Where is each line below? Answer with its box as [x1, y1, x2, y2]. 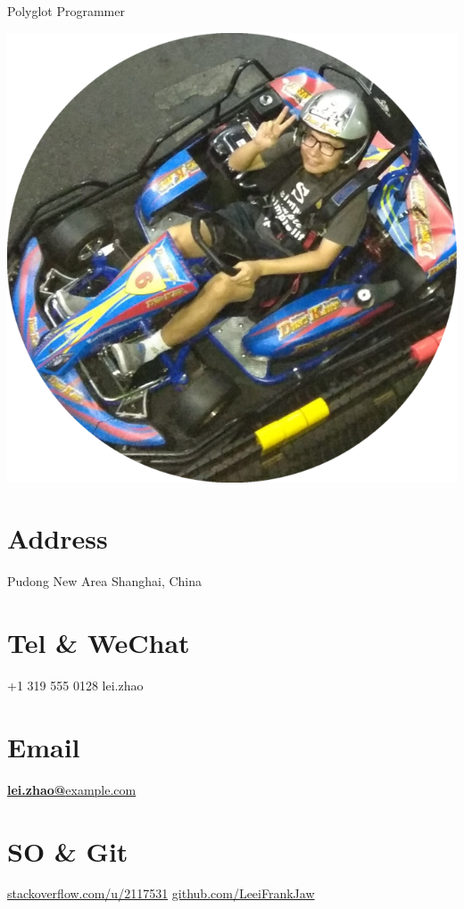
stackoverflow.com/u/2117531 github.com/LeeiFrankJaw [7, 884, 315, 903]
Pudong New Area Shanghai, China [7, 572, 203, 591]
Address [7, 520, 108, 557]
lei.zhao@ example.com [7, 780, 137, 798]
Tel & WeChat [7, 624, 190, 661]
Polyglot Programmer [7, 2, 125, 20]
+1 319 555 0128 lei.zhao [7, 676, 144, 695]
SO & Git [7, 832, 128, 869]
